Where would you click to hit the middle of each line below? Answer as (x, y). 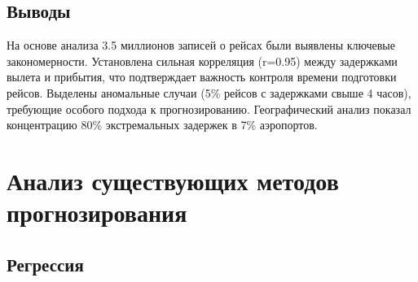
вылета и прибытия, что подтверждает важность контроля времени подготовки (202, 77)
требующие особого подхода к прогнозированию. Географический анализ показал (209, 108)
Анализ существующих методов (173, 180)
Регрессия (45, 264)
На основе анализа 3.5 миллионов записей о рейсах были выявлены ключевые (201, 45)
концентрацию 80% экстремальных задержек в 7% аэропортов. (162, 125)
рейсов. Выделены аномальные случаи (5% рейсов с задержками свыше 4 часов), (209, 92)
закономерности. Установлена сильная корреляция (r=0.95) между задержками (202, 61)
